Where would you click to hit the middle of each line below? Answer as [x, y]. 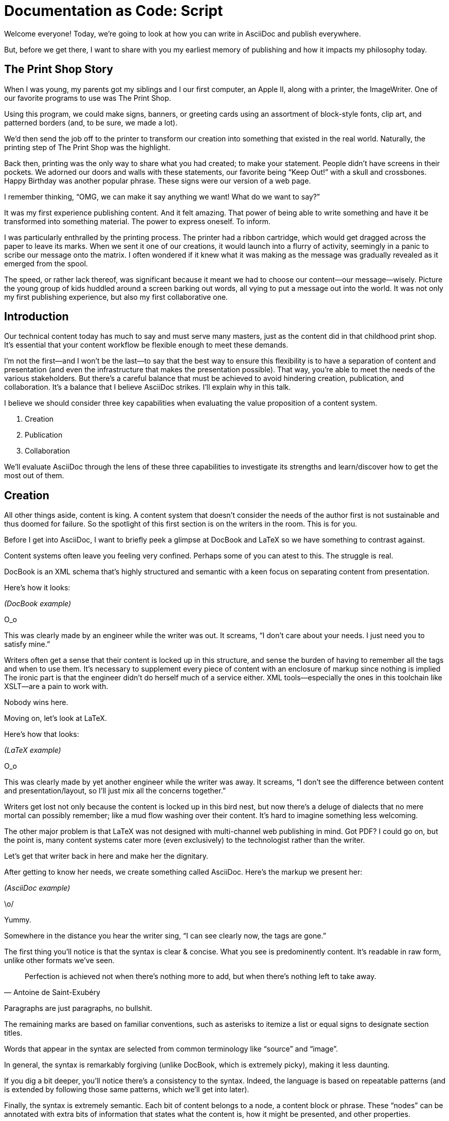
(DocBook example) [38, 604]
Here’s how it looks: [37, 588]
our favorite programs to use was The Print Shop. [88, 98]
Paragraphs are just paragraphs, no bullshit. [78, 1008]
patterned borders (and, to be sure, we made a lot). [91, 122]
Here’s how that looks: [42, 734]
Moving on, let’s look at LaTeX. [56, 718]
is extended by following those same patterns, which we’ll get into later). [127, 1090]
